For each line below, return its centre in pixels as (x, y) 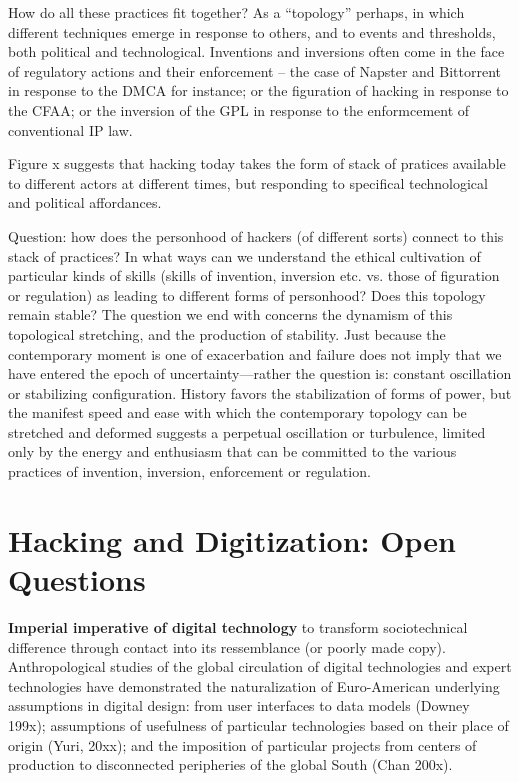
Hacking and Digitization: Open (232, 539)
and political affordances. (85, 202)
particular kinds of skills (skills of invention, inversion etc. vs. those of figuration (254, 275)
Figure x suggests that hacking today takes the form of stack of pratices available (257, 163)
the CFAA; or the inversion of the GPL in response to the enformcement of (239, 109)
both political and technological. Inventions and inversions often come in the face (256, 51)
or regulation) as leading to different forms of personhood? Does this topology (247, 294)
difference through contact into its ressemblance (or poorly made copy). (227, 646)
